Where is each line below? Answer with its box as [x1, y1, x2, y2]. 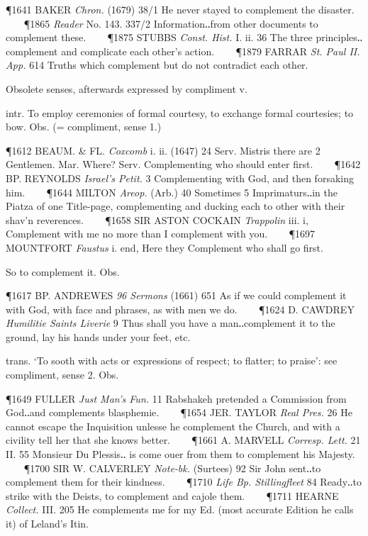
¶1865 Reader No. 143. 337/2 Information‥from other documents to [23, 16, 318, 30]
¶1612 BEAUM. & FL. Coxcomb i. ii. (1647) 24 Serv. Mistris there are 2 [6, 143, 320, 157]
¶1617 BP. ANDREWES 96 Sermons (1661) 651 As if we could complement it [6, 288, 347, 303]
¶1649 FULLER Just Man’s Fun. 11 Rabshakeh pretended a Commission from [6, 391, 347, 406]
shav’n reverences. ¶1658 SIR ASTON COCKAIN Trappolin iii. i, [6, 212, 308, 227]
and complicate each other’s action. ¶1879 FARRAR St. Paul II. [61, 43, 360, 58]
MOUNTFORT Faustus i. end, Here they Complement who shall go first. [6, 240, 323, 255]
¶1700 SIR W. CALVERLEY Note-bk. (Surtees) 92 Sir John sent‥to [23, 460, 321, 475]
